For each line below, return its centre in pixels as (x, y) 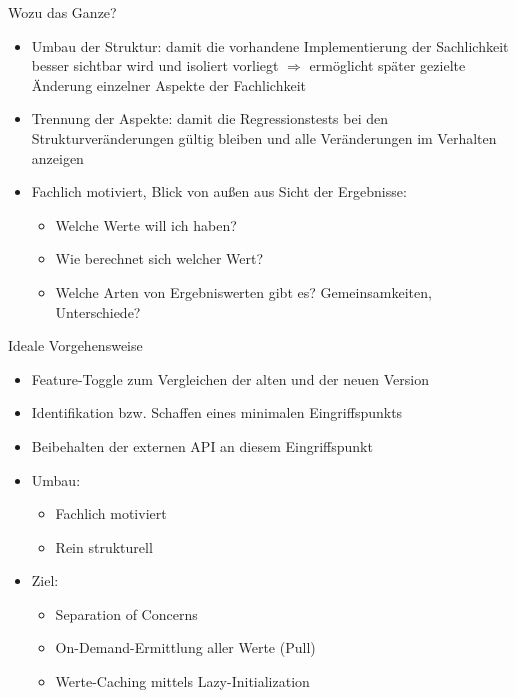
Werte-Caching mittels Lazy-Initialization (182, 681)
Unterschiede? (98, 311)
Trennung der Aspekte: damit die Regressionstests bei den (209, 118)
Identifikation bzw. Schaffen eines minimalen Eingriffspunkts (217, 412)
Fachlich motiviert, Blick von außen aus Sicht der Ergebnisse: (219, 191)
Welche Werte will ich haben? (146, 224)
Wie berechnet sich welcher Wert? (159, 258)
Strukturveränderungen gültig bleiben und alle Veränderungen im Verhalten (264, 137)
